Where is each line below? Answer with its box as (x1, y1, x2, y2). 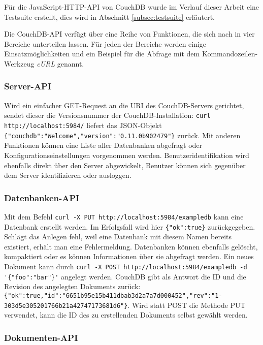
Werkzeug (4, 58, 35, 69)
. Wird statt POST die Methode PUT (127, 299, 246, 310)
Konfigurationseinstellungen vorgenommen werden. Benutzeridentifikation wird (4, 149, 249, 160)
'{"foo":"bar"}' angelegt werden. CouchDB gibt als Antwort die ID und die (4, 271, 246, 281)
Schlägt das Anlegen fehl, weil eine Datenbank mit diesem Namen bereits (4, 231, 232, 242)
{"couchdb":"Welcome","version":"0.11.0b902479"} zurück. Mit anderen (4, 130, 241, 140)
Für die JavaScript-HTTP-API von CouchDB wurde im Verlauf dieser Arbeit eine (4, 2, 259, 12)
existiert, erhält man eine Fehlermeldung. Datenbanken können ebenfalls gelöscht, (4, 241, 258, 252)
